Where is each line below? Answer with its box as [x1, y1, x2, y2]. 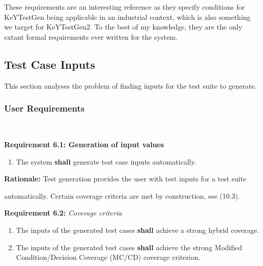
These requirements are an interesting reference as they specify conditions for [4, 2, 245, 12]
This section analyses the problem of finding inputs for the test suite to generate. [4, 80, 257, 91]
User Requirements [4, 102, 85, 115]
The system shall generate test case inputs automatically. [16, 156, 196, 167]
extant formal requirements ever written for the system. [4, 31, 178, 42]
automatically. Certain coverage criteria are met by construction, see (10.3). [4, 190, 240, 201]
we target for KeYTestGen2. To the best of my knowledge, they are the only [4, 21, 243, 32]
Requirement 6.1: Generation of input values [4, 139, 164, 149]
